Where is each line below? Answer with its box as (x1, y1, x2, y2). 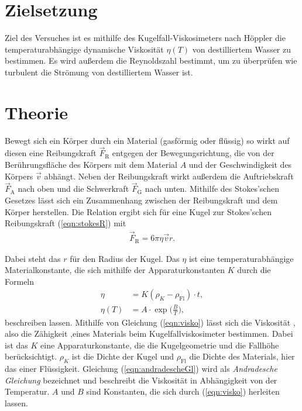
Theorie (5, 100, 68, 124)
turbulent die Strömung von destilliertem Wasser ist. (5, 65, 193, 78)
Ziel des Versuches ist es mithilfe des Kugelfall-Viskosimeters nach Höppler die (5, 32, 286, 44)
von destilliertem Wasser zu (192, 43, 291, 55)
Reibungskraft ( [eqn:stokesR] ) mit (5, 217, 126, 229)
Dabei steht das (5, 252, 61, 264)
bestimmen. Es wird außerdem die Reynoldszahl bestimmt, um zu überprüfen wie (5, 54, 297, 67)
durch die (237, 264, 271, 276)
